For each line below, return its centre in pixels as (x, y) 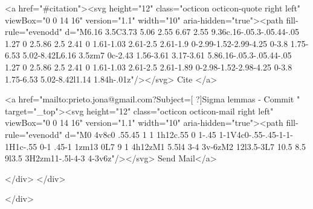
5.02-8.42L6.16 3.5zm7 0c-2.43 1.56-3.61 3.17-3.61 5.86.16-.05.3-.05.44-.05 (157, 55)
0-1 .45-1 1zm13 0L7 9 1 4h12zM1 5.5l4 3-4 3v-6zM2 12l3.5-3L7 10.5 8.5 (173, 146)
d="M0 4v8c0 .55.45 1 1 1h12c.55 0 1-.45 (140, 134)
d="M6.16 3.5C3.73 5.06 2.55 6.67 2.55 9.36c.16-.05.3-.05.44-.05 (182, 32)
